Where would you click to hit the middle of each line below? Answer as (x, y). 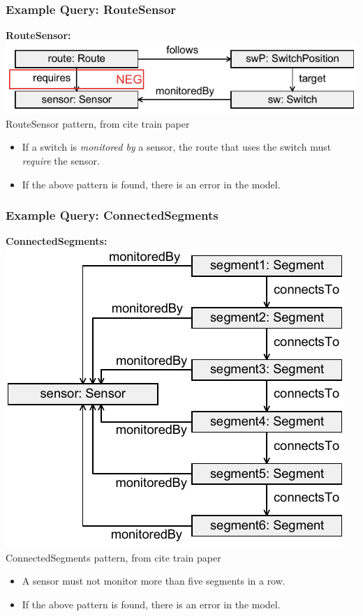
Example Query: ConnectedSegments (112, 215)
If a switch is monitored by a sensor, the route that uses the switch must (177, 147)
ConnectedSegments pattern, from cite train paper (113, 557)
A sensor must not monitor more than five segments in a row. (154, 581)
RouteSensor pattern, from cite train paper (98, 123)
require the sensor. (61, 161)
